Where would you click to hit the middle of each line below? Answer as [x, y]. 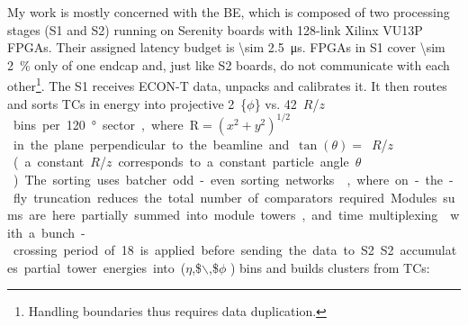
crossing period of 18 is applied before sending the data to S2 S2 [203, 250]
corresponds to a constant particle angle [234, 162]
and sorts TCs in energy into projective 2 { [127, 103]
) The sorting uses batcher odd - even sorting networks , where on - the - [233, 179]
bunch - [63, 232]
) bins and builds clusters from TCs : [330, 267]
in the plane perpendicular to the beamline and [151, 144]
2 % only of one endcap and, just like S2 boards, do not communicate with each [229, 64]
